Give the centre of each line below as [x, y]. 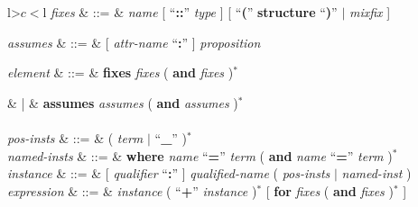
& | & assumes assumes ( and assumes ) [123, 102]
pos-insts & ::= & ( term [75, 137]
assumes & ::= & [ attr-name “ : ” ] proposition [134, 42]
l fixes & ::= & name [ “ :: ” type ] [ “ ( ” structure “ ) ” [190, 12]
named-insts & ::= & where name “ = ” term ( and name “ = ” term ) [200, 155]
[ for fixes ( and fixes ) [330, 190]
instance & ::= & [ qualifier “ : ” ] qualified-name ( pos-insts [169, 173]
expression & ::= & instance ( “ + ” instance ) [132, 190]
